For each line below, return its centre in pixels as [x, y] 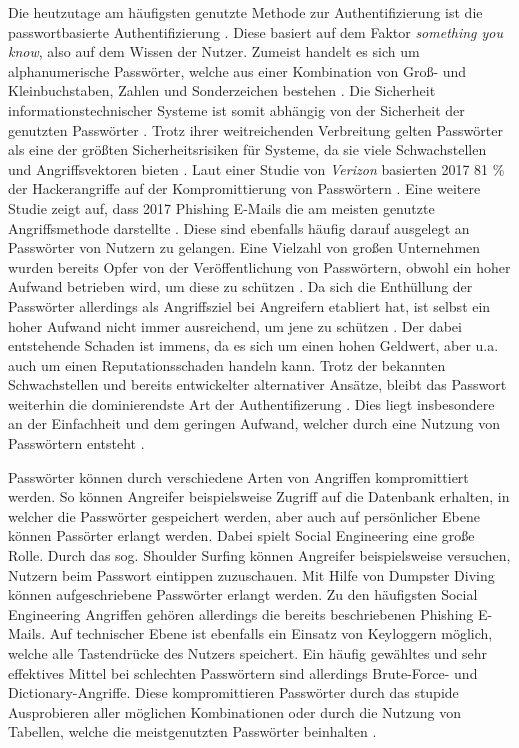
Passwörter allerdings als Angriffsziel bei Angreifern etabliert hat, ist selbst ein [249, 305]
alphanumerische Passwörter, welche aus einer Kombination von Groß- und [237, 70]
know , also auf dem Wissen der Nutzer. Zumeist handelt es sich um [214, 51]
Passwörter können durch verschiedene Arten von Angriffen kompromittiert [238, 476]
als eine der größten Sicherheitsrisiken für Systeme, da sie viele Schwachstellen [247, 149]
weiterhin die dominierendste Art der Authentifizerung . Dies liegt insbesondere [251, 403]
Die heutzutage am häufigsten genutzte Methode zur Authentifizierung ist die [245, 12]
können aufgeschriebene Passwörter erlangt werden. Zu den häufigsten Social [243, 594]
